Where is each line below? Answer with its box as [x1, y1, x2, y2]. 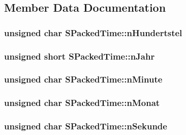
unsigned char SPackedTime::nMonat [4, 96, 160, 109]
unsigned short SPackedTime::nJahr [4, 49, 155, 62]
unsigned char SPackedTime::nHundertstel [4, 26, 182, 39]
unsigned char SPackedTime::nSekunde [4, 120, 167, 132]
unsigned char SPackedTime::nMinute [4, 73, 163, 86]
